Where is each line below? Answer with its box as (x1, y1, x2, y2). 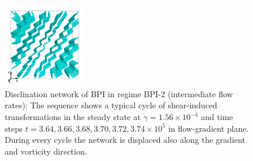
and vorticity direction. (5, 145, 87, 157)
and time (201, 111, 233, 123)
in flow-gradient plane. (168, 122, 249, 134)
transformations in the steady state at (5, 111, 141, 123)
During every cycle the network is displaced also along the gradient (5, 133, 245, 146)
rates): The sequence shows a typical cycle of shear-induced (5, 99, 217, 111)
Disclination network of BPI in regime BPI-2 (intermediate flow (5, 87, 233, 100)
